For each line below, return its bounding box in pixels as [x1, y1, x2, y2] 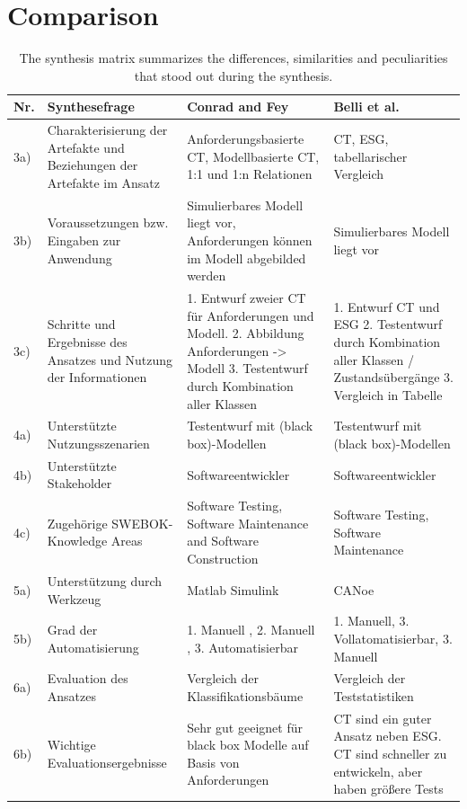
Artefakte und [47, 138, 125, 156]
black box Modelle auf [187, 735, 309, 754]
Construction [187, 549, 259, 568]
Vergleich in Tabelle [333, 385, 443, 404]
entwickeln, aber [333, 761, 423, 780]
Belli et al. [333, 97, 400, 116]
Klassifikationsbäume [187, 686, 304, 705]
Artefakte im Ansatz [47, 173, 161, 191]
